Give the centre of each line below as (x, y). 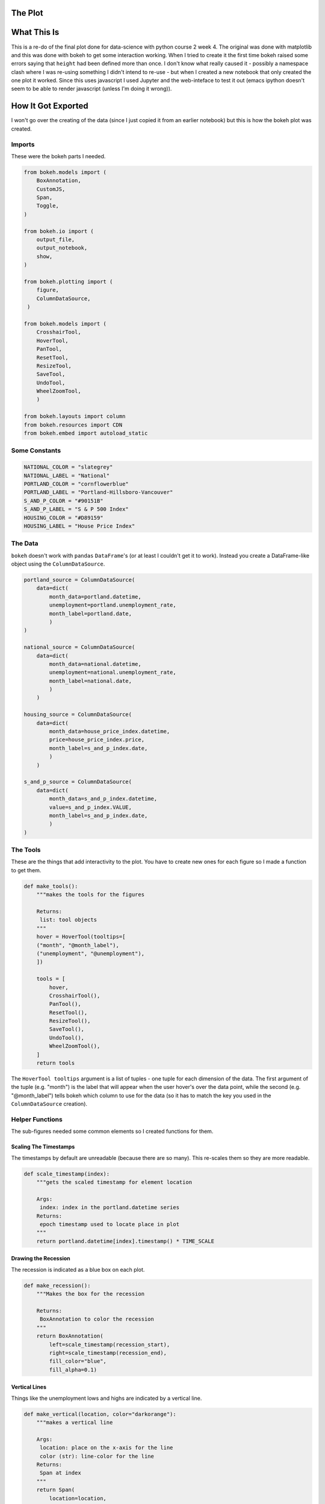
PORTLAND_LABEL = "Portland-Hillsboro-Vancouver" (98, 492)
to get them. (26, 870)
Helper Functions (37, 1119)
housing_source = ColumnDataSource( (78, 715)
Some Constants (36, 451)
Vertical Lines (29, 1387)
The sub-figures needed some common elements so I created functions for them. (112, 1132)
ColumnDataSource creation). (49, 1104)
